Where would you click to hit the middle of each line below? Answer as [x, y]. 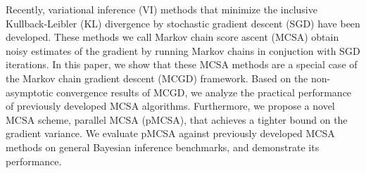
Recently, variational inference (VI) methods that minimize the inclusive [162, 9]
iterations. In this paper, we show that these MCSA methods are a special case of [182, 64]
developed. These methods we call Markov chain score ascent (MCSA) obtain [172, 37]
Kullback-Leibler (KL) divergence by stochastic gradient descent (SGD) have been [183, 23]
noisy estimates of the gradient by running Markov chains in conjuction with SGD [183, 50]
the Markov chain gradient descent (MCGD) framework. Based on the [157, 78]
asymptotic [30, 92]
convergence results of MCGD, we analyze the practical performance [204, 92]
